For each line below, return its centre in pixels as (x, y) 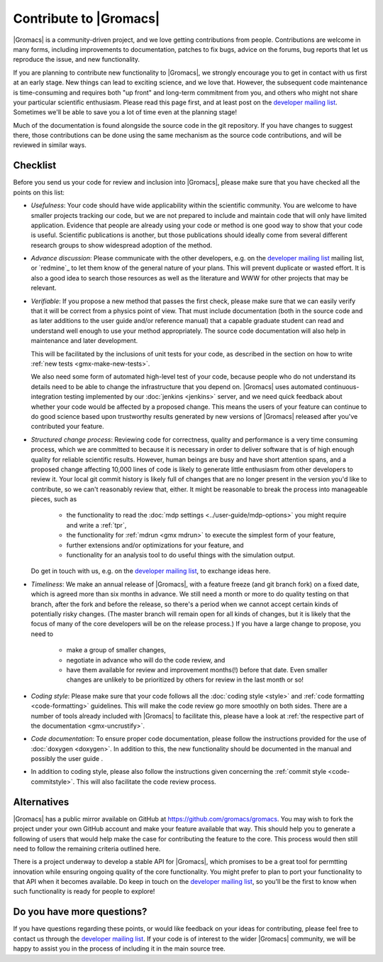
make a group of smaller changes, (116, 650)
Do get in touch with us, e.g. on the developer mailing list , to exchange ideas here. (151, 571)
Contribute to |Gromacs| (87, 18)
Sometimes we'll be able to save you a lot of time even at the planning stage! (125, 112)
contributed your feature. (67, 427)
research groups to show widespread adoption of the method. (122, 245)
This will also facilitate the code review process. (146, 782)
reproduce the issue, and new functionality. (77, 60)
